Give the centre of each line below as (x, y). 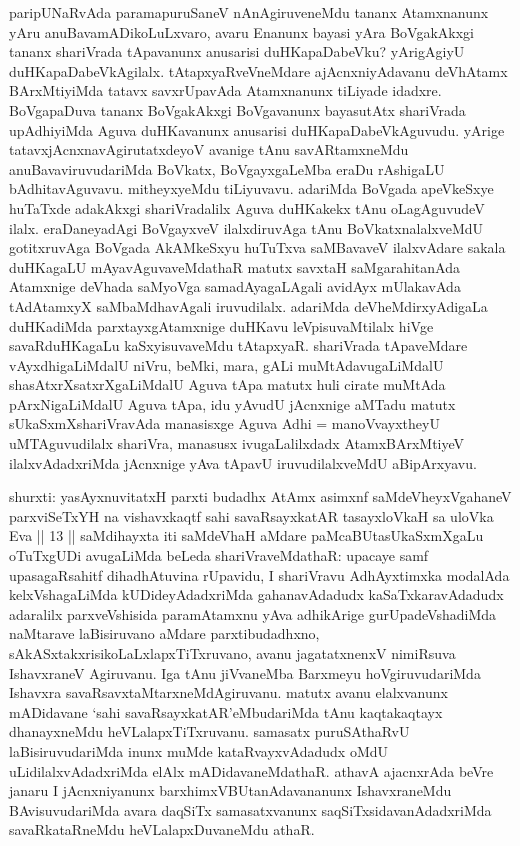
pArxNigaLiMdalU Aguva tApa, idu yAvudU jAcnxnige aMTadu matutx (232, 403)
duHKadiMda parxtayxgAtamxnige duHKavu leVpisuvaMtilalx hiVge (221, 325)
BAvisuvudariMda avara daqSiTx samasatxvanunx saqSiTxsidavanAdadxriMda (250, 809)
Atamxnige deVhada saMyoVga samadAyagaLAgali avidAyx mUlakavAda (235, 286)
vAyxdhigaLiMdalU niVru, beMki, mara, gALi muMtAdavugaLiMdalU (226, 364)
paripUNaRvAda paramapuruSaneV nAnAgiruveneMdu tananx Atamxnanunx (249, 12)
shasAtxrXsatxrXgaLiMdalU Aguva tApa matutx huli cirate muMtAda (227, 384)
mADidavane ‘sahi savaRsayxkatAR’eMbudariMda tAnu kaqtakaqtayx (226, 711)
